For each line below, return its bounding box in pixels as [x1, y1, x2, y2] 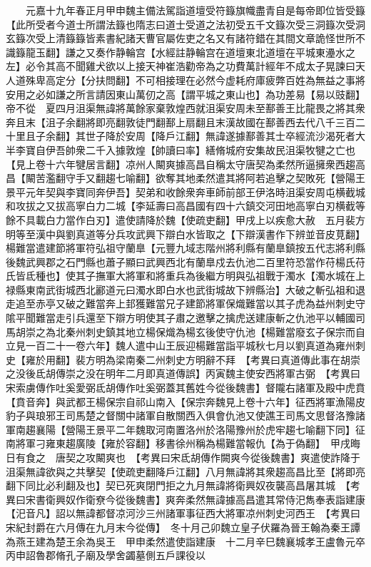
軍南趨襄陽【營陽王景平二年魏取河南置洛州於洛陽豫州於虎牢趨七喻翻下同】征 [6, 422, 365, 436]
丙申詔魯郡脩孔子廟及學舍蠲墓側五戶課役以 [6, 548, 205, 563]
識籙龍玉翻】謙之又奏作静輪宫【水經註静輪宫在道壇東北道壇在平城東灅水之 [6, 44, 355, 59]
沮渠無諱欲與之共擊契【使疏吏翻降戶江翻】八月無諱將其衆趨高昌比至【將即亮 [6, 464, 365, 479]
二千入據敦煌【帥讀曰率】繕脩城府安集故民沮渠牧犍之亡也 [85, 142, 355, 157]
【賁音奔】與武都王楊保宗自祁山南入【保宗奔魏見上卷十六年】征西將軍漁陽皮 [6, 394, 365, 409]
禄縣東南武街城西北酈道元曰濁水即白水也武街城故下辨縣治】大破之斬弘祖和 [6, 282, 355, 297]
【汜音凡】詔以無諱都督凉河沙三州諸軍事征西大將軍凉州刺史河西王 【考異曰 [6, 506, 360, 521]
